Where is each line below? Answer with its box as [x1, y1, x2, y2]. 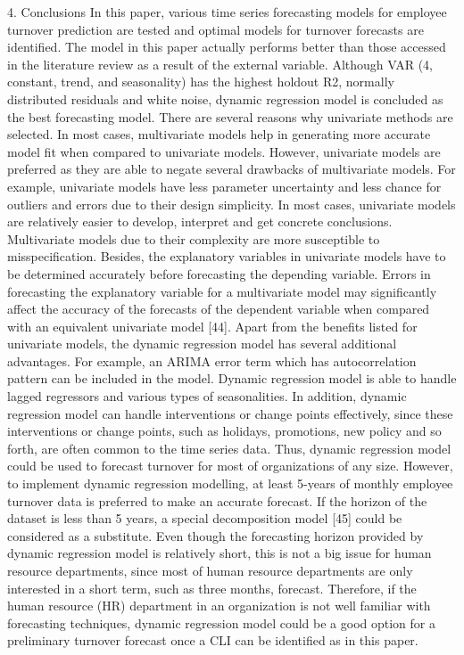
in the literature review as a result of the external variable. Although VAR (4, [7, 54, 433, 73]
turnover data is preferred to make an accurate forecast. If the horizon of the [7, 491, 427, 510]
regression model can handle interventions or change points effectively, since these [7, 404, 453, 422]
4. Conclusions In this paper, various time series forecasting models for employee [7, 3, 447, 20]
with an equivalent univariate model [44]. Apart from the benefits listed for [7, 316, 418, 335]
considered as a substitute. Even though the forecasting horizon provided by [7, 526, 424, 544]
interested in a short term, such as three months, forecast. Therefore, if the [7, 578, 417, 597]
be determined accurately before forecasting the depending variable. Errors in [7, 264, 431, 282]
